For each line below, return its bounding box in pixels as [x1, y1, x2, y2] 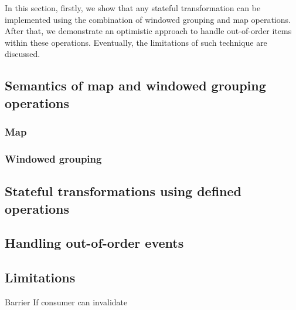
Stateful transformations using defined [5, 182, 241, 200]
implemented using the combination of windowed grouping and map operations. [5, 13, 291, 25]
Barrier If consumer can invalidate [5, 295, 128, 308]
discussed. [5, 48, 40, 60]
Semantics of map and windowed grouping [5, 76, 266, 95]
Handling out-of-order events [5, 234, 184, 252]
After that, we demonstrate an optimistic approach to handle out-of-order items [5, 25, 292, 37]
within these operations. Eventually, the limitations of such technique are [5, 36, 267, 48]
